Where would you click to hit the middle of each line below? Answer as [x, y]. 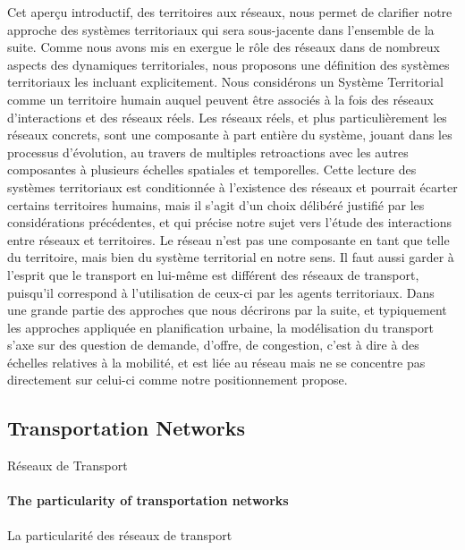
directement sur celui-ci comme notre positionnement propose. [178, 380]
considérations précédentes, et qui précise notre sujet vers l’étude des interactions [230, 222]
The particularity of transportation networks [148, 500]
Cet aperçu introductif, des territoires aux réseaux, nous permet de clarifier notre [230, 12]
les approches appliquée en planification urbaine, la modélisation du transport [220, 327]
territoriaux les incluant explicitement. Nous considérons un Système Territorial [225, 82]
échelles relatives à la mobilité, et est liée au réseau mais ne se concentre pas [216, 362]
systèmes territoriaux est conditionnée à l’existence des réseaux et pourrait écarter [232, 186]
